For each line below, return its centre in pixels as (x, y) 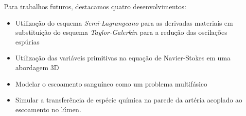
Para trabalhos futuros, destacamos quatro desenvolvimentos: (95, 6)
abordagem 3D (37, 67)
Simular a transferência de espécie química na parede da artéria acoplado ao (129, 100)
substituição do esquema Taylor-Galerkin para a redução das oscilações (121, 32)
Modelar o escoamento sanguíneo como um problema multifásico (111, 83)
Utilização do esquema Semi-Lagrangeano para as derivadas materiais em (124, 22)
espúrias (27, 41)
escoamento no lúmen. (48, 109)
